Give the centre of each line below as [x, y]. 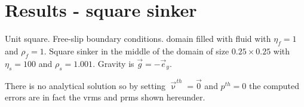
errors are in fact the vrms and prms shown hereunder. [105, 97]
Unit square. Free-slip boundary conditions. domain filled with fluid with [138, 39]
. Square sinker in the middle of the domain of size [136, 51]
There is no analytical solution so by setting [85, 85]
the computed [274, 85]
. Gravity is [113, 63]
